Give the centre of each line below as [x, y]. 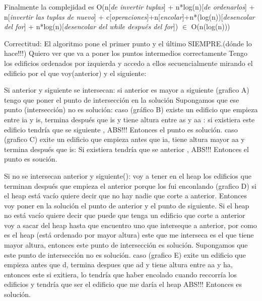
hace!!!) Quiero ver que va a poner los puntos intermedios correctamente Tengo [126, 53]
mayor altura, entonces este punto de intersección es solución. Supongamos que [126, 245]
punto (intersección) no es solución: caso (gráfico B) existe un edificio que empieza [131, 109]
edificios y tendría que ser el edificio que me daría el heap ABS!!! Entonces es [123, 284]
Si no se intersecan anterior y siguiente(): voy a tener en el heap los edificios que [128, 175]
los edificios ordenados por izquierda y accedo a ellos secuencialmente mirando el [128, 63]
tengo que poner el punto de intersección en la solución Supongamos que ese [122, 99]
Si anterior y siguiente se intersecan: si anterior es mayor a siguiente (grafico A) [127, 90]
